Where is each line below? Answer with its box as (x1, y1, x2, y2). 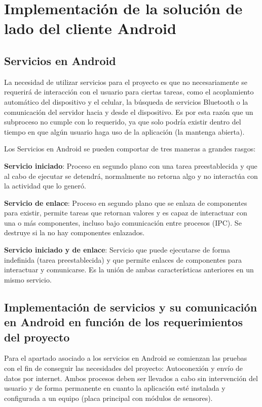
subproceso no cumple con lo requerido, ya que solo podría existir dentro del (4, 116, 241, 127)
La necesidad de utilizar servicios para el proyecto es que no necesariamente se (4, 76, 247, 87)
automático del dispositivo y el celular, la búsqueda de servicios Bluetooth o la (4, 96, 248, 107)
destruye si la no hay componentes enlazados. (4, 227, 145, 238)
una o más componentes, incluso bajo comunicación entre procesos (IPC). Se (4, 217, 242, 228)
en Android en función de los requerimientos (4, 314, 243, 330)
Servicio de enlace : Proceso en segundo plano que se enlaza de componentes (4, 197, 247, 208)
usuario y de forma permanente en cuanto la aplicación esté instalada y (4, 383, 226, 393)
